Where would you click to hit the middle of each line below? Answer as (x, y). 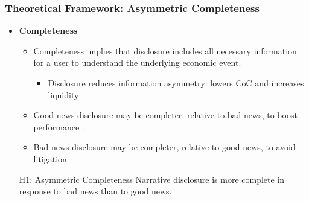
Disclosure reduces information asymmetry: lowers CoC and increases (176, 83)
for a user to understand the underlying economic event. (137, 62)
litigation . (53, 158)
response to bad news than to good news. (95, 191)
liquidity (63, 94)
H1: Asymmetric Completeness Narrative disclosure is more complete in (152, 179)
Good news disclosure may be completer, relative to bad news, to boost (165, 115)
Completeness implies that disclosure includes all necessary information (165, 50)
